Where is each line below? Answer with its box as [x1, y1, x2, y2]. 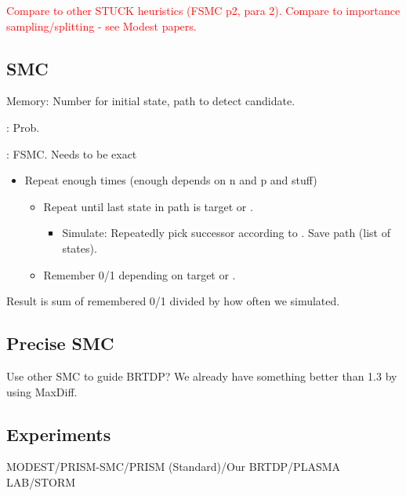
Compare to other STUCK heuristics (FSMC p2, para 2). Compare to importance [6, 2, 401, 18]
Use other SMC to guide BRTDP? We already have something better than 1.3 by [6, 367, 397, 384]
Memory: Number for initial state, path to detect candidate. [6, 93, 295, 109]
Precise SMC [6, 331, 114, 356]
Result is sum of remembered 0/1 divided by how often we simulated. [6, 293, 340, 309]
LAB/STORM [6, 473, 76, 490]
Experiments [6, 421, 111, 446]
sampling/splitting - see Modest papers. [6, 17, 197, 34]
